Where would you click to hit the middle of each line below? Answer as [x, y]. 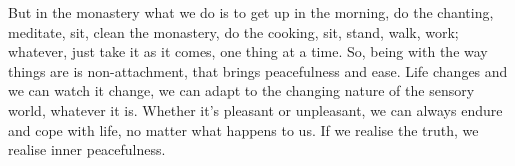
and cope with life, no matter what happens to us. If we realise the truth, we [243, 129]
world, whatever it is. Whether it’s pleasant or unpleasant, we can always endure [255, 109]
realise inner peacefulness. [87, 149]
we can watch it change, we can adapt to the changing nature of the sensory [241, 90]
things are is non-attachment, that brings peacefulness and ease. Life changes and [258, 70]
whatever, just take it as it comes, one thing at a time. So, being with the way [248, 51]
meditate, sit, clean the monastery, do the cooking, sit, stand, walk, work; [233, 31]
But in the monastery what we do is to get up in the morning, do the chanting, [251, 12]
